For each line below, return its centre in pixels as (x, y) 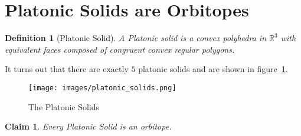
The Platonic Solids (64, 106)
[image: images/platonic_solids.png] (102, 88)
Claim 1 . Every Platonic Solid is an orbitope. (88, 126)
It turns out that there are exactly (67, 69)
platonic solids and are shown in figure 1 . (213, 69)
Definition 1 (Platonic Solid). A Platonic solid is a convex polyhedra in (136, 38)
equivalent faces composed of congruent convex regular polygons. (120, 49)
